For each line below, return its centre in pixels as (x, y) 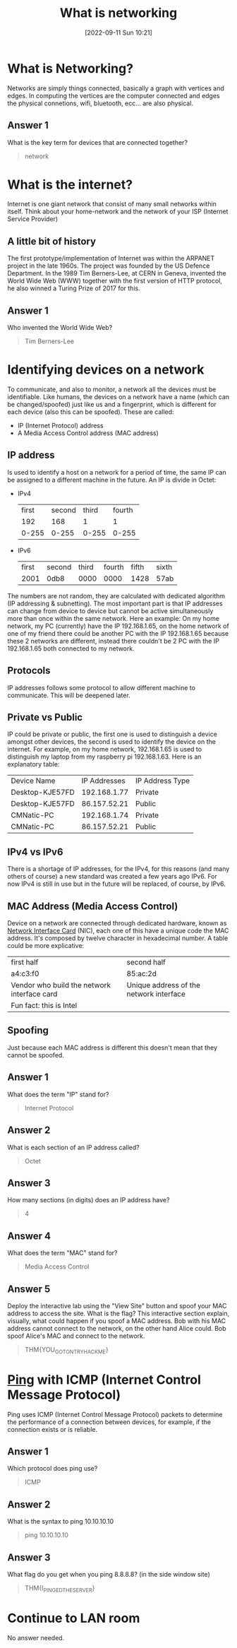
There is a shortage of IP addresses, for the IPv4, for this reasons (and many (119, 869)
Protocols (29, 671)
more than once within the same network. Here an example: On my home (114, 618)
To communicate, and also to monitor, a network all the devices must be (112, 389)
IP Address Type (163, 781)
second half (146, 962)
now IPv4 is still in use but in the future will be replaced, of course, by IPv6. (116, 884)
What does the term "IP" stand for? (58, 1094)
